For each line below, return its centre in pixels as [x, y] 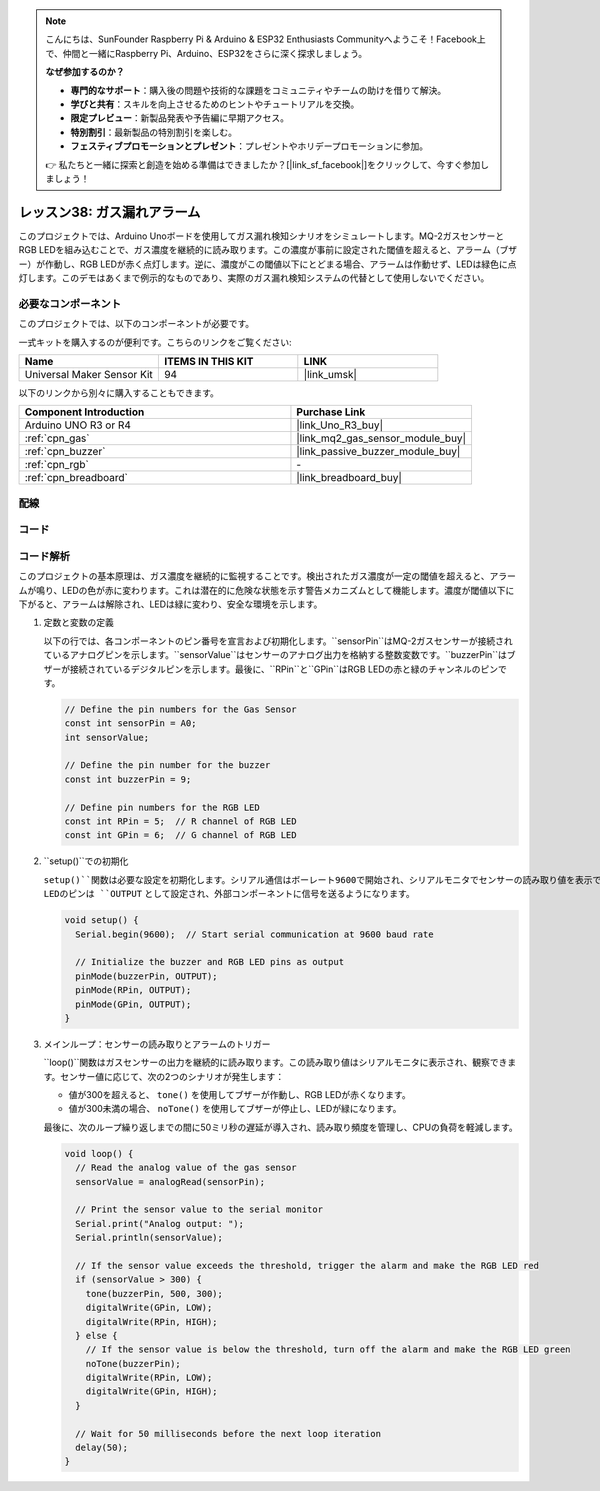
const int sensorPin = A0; [130, 723]
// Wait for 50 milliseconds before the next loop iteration [228, 1433]
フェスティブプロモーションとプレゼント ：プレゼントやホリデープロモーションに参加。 [249, 146]
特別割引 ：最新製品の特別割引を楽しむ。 [153, 132]
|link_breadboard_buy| [349, 478]
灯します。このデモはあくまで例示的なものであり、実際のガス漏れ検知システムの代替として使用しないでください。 [254, 277]
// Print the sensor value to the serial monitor [199, 1209]
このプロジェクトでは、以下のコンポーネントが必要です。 [136, 324]
